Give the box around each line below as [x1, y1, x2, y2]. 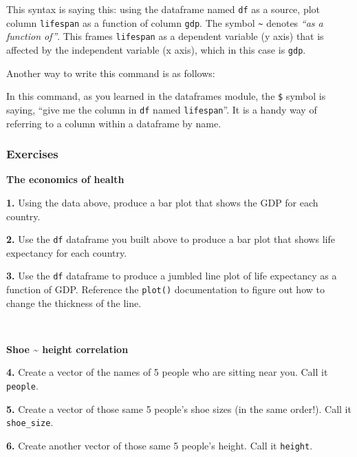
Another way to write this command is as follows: [6, 65, 215, 80]
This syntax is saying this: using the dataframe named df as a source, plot [6, 2, 321, 16]
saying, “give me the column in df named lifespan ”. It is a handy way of [6, 102, 317, 116]
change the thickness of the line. [6, 295, 142, 310]
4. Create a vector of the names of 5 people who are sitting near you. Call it [6, 365, 328, 379]
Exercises [6, 145, 58, 162]
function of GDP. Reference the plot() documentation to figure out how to [6, 282, 325, 297]
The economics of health [6, 172, 125, 187]
